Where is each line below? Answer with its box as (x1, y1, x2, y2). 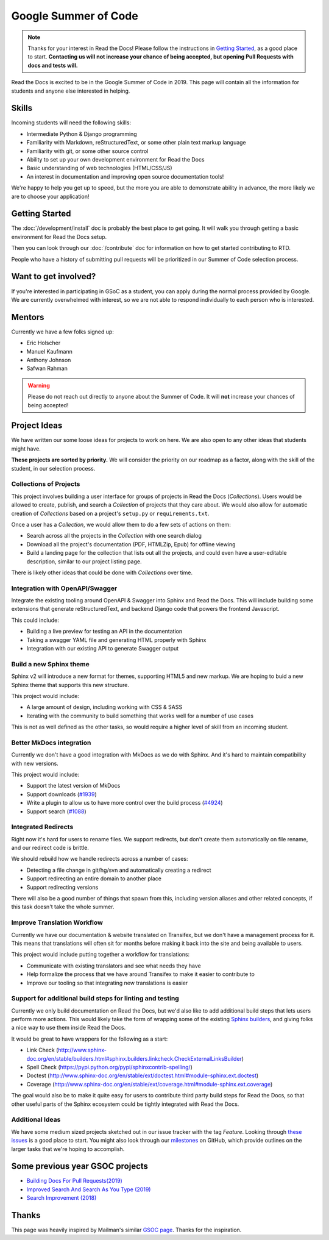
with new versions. (11, 760, 59, 767)
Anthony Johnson (26, 356, 71, 363)
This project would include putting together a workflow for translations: (11, 951, 190, 958)
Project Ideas (11, 421, 63, 431)
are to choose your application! (11, 193, 90, 200)
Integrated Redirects (11, 823, 74, 832)
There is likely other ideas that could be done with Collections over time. (11, 569, 193, 576)
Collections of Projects (11, 480, 80, 488)
